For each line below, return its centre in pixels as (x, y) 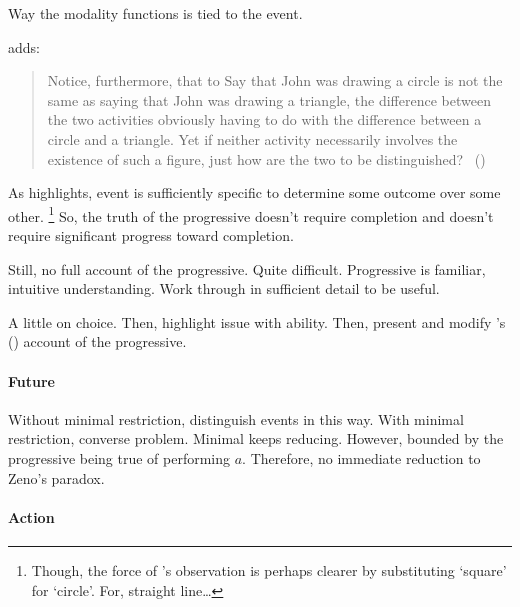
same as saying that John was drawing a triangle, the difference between (269, 99)
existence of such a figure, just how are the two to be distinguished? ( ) (266, 158)
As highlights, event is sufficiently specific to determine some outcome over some (254, 192)
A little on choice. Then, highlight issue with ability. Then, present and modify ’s (257, 321)
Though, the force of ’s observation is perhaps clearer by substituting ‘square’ (269, 569)
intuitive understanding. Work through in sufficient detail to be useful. (224, 288)
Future (31, 380)
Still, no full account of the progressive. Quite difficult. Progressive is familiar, (247, 268)
